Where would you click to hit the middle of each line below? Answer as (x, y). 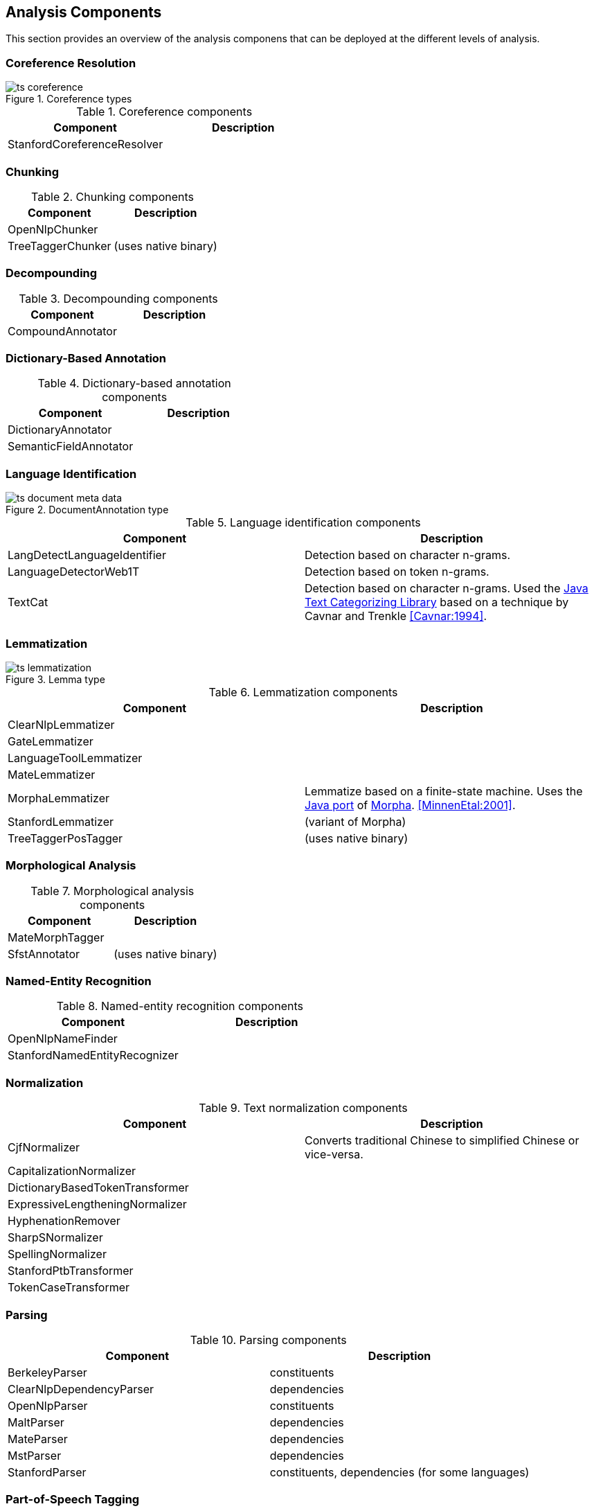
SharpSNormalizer (55, 1238)
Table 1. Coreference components (164, 112)
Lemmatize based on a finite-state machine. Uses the (444, 791)
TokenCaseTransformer (69, 1288)
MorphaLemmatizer (59, 798)
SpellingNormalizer (57, 1254)
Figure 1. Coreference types (69, 99)
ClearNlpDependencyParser (81, 1389)
